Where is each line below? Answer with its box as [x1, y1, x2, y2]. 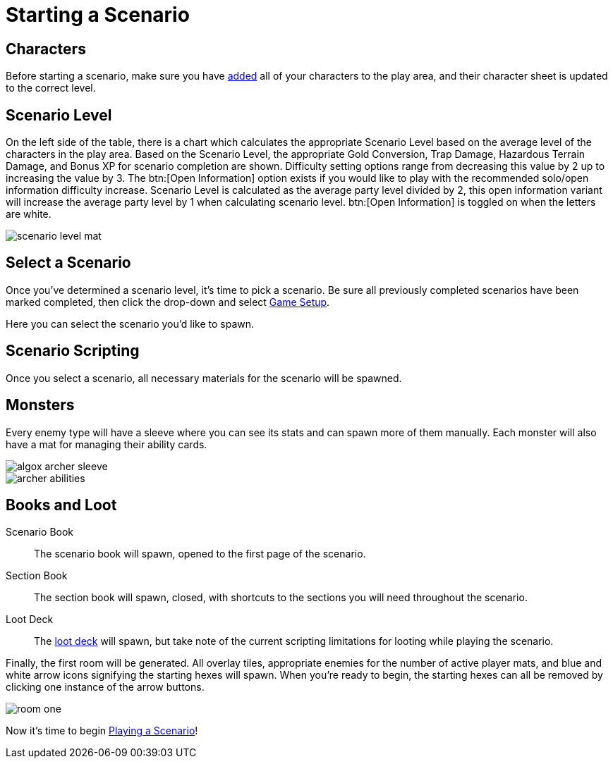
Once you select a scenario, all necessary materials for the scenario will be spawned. [6, 371, 402, 384]
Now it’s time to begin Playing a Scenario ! [6, 725, 198, 737]
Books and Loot [6, 495, 117, 514]
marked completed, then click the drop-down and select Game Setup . [6, 295, 330, 308]
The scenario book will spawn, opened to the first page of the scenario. [34, 548, 366, 560]
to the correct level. [6, 82, 96, 94]
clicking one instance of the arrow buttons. [6, 681, 205, 694]
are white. [6, 208, 51, 221]
